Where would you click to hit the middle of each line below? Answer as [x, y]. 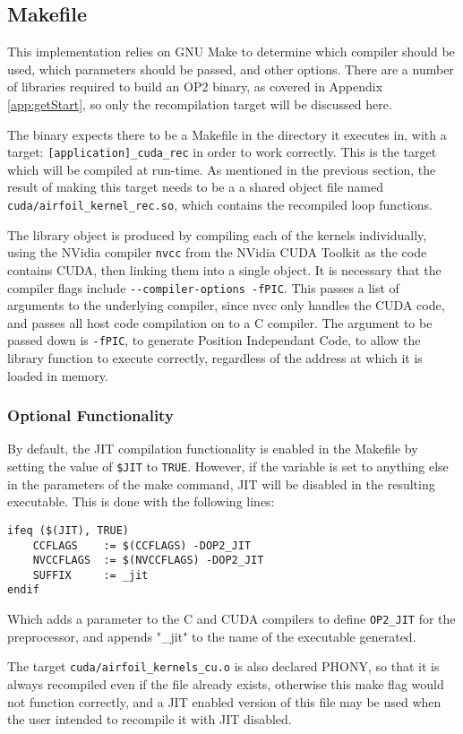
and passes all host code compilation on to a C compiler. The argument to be [220, 322]
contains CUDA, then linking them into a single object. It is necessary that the [224, 269]
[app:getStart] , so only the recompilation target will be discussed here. [200, 104]
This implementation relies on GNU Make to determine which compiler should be [231, 52]
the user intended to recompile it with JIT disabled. [150, 719]
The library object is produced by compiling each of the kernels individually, [217, 234]
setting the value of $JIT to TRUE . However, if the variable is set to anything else [228, 466]
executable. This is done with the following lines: [141, 501]
